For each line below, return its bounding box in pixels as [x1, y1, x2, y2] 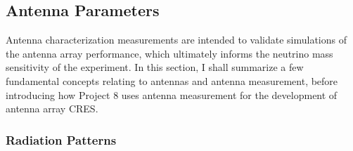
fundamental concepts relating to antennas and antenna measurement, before [6, 73, 338, 88]
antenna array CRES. [6, 101, 98, 116]
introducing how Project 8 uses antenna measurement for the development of [6, 87, 338, 102]
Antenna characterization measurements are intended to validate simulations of [6, 32, 347, 47]
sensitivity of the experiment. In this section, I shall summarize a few [6, 60, 304, 74]
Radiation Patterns [6, 131, 117, 148]
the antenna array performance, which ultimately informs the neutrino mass [6, 46, 333, 60]
